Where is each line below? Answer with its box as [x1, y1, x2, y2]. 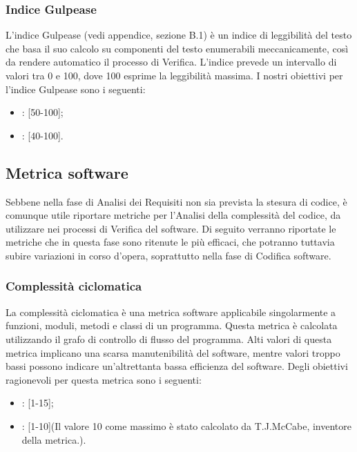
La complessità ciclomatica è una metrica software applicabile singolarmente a [6, 304, 336, 319]
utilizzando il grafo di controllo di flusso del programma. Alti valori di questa [6, 331, 332, 346]
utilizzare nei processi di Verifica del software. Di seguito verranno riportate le [6, 221, 336, 235]
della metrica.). [21, 432, 86, 446]
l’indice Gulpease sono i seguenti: [6, 81, 146, 96]
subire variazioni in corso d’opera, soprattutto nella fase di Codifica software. [6, 248, 331, 262]
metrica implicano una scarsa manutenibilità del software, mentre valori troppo [6, 345, 340, 360]
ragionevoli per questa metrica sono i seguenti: [6, 372, 202, 386]
